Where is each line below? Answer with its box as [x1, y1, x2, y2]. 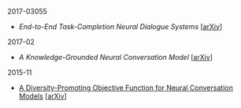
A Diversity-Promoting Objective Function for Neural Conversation [18, 83, 233, 92]
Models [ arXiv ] [18, 91, 68, 101]
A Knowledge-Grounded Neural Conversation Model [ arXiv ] [18, 53, 213, 61]
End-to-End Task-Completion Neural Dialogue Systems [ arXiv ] [18, 22, 223, 31]
